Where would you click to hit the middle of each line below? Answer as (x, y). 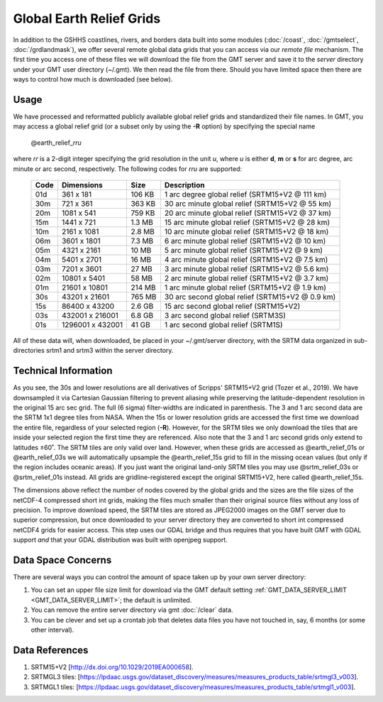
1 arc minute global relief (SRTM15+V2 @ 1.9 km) (245, 287)
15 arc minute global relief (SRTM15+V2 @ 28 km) (247, 222)
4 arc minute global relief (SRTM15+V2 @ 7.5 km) (246, 259)
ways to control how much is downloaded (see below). (93, 79)
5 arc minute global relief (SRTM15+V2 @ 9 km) (243, 250)
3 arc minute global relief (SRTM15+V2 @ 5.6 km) (246, 268)
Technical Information (63, 371)
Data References (51, 650)
